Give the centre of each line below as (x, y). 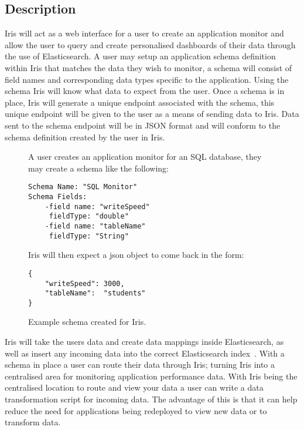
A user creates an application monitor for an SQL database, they (145, 157)
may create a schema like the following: (99, 168)
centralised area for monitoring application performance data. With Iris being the (151, 376)
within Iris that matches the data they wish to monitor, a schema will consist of (148, 67)
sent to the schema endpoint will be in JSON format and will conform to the (143, 125)
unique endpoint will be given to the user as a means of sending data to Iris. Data (152, 114)
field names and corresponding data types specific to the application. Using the (147, 79)
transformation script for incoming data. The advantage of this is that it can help (151, 399)
